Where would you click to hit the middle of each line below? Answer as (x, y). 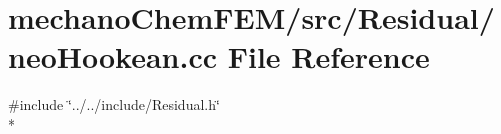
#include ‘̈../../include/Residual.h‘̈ (114, 104)
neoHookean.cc (112, 56)
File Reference (328, 56)
